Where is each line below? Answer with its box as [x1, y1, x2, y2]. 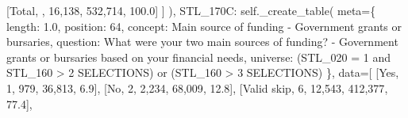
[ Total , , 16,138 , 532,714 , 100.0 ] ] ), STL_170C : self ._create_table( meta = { [6, 2, 376, 18]
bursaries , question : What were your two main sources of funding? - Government [6, 33, 398, 50]
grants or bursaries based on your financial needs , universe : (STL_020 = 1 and [6, 48, 391, 65]
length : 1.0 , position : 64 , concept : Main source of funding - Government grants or [6, 17, 402, 34]
